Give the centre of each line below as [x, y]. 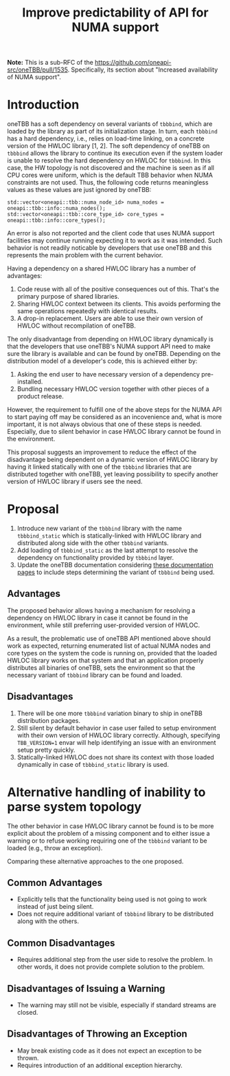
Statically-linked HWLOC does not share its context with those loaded [115, 757]
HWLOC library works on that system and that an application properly [105, 660]
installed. [30, 382]
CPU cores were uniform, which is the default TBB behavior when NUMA [110, 175]
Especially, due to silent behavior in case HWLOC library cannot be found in [114, 432]
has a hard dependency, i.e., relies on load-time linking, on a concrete [106, 138]
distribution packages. [49, 720]
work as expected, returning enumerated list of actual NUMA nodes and [109, 646]
